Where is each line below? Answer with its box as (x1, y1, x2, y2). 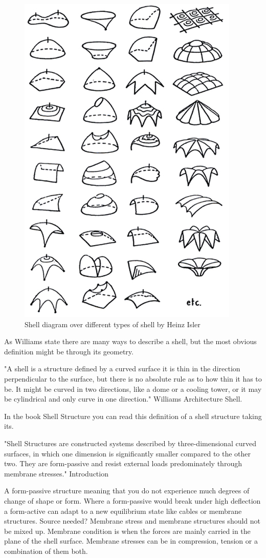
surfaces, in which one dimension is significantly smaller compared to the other (4, 448, 251, 459)
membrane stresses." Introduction (4, 468, 108, 479)
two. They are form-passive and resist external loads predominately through (4, 458, 242, 469)
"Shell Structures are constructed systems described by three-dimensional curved (4, 437, 256, 448)
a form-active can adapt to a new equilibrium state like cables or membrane (4, 505, 242, 516)
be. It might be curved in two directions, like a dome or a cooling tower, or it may (4, 383, 262, 394)
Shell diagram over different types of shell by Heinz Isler (25, 318, 201, 329)
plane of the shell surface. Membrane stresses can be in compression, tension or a (4, 535, 258, 546)
